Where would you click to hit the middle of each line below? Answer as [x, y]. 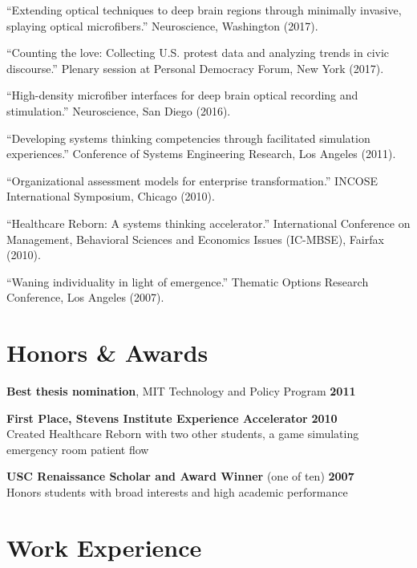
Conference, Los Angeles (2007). [85, 297]
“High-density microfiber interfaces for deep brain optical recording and [182, 95]
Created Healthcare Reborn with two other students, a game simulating [183, 434]
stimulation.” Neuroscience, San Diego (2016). [119, 110]
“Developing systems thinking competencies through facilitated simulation [188, 138]
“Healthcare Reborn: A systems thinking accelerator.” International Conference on [208, 223]
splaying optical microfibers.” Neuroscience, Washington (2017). [162, 25]
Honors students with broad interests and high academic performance [177, 492]
